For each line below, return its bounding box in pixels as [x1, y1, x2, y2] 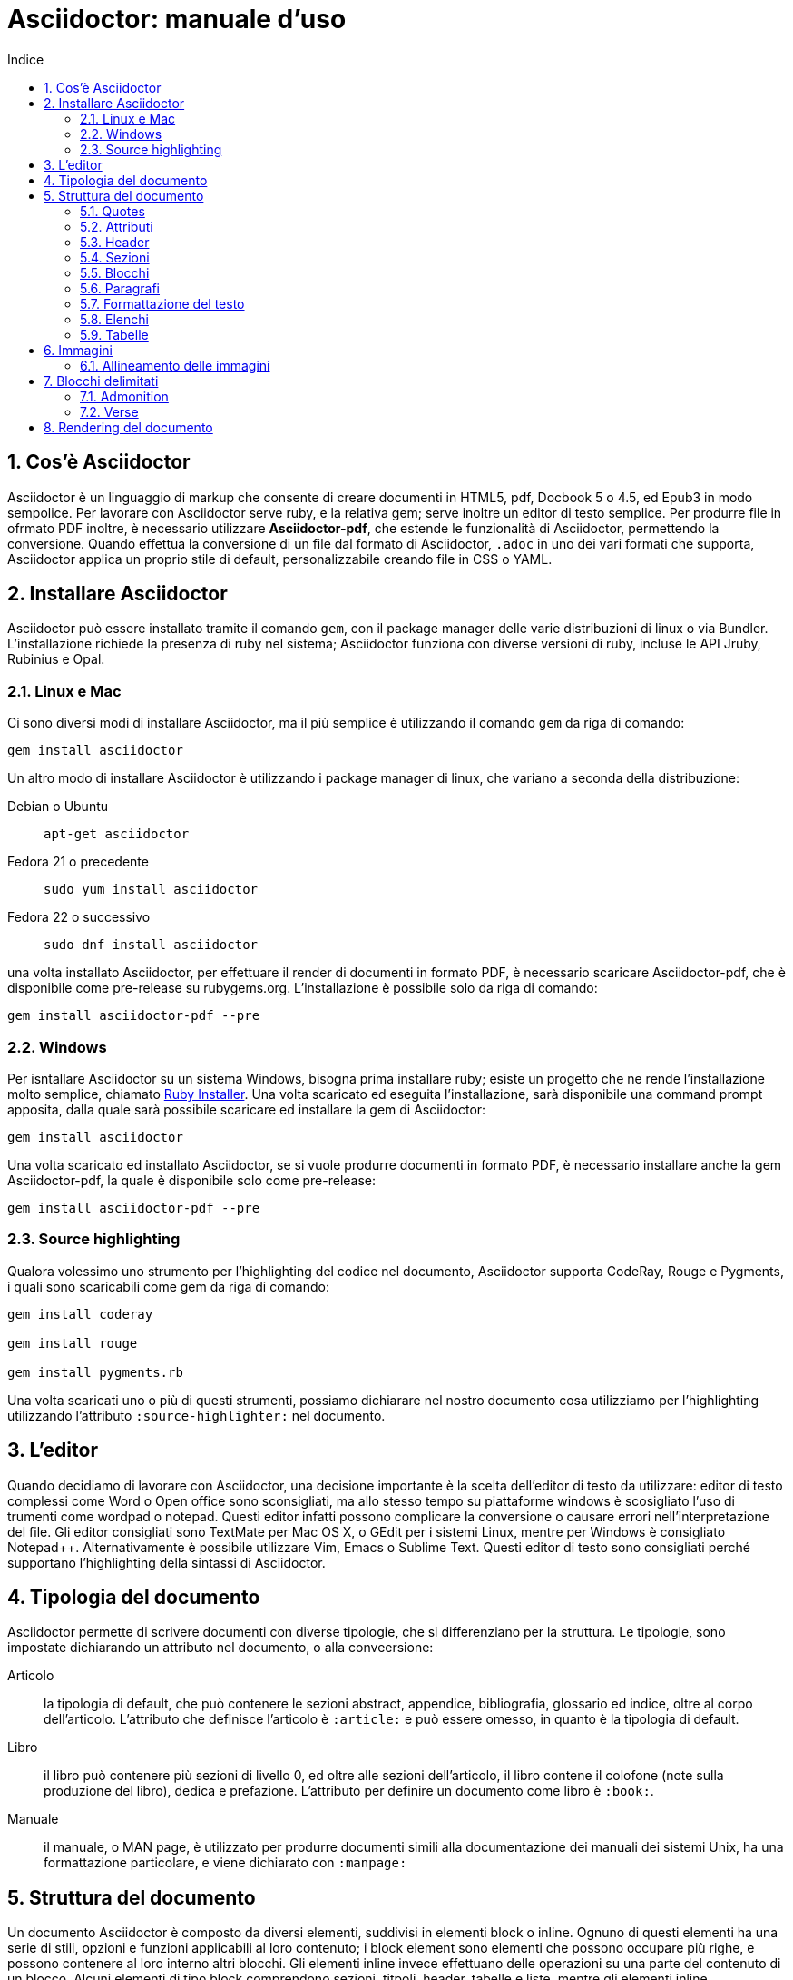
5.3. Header [80, 233, 150, 250]
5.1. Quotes [80, 203, 145, 219]
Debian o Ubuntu [7, 798, 109, 815]
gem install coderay [7, 1306, 153, 1322]
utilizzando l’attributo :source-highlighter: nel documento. [7, 1407, 386, 1423]
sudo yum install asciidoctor [44, 882, 259, 897]
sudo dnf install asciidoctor [44, 937, 259, 953]
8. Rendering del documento [44, 419, 213, 435]
